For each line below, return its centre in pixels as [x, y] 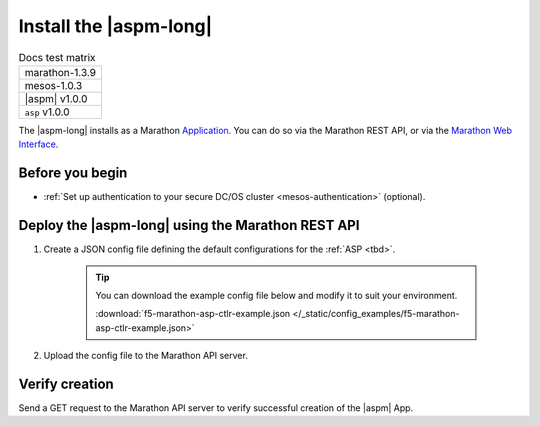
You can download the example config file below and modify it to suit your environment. [276, 295]
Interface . [38, 144]
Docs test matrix [57, 57]
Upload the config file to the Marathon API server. [146, 356]
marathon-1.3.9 [60, 72]
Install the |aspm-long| [115, 26]
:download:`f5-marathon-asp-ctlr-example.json [193, 314]
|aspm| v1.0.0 [56, 98]
